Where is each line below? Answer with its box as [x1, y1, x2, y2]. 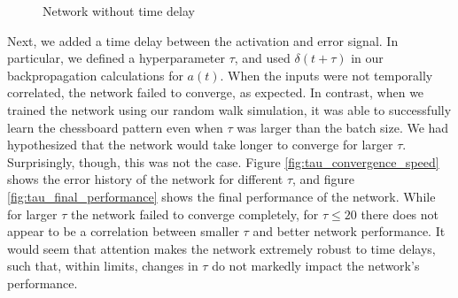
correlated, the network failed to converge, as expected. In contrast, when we [7, 83, 424, 102]
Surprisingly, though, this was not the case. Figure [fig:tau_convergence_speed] [7, 152, 439, 171]
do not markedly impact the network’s [212, 256, 420, 275]
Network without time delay [43, 2, 195, 19]
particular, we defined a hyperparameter [7, 49, 225, 67]
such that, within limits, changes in [7, 256, 198, 275]
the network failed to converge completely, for [70, 204, 319, 223]
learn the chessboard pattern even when [7, 118, 223, 136]
